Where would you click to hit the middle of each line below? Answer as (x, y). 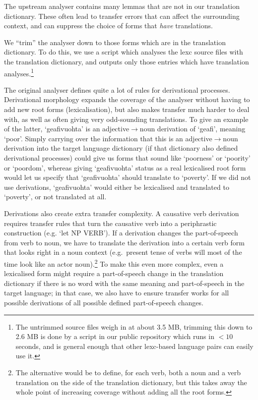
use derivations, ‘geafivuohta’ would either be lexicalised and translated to (117, 187)
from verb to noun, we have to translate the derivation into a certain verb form (124, 242)
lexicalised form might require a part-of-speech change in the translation (114, 273)
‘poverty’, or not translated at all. (55, 197)
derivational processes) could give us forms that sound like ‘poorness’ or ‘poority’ (127, 157)
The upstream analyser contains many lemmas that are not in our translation (122, 6)
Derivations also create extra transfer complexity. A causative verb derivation (122, 213)
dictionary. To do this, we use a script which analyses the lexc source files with (124, 52)
